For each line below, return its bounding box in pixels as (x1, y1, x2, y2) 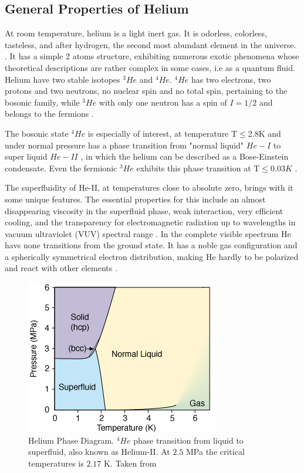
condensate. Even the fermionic (5, 161, 117, 174)
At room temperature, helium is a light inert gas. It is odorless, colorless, (5, 27, 267, 39)
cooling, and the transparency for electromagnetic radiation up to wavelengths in (5, 216, 296, 228)
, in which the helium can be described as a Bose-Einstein (80, 150, 289, 163)
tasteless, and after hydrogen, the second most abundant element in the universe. (5, 38, 296, 50)
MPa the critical (186, 445, 245, 458)
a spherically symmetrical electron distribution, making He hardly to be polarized (5, 250, 299, 262)
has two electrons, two (191, 73, 271, 85)
